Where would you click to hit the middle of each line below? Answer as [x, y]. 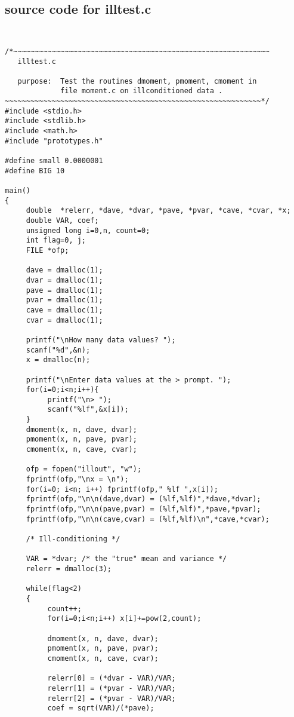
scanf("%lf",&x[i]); [88, 410]
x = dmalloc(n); [58, 360]
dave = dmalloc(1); [64, 270]
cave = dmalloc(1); [64, 310]
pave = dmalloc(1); [64, 290]
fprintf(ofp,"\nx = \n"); [77, 479]
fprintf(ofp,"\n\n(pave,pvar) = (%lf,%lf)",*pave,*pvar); [143, 509]
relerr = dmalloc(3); [69, 569]
